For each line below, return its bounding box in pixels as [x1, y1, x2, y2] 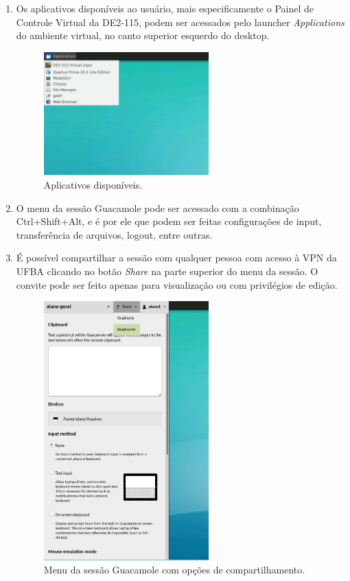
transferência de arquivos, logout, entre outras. [16, 227, 213, 241]
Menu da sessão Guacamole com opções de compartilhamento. [43, 562, 305, 577]
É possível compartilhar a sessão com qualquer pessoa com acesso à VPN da [16, 250, 337, 265]
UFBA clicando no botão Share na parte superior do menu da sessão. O [16, 263, 318, 278]
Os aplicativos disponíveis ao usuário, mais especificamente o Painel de [16, 1, 314, 15]
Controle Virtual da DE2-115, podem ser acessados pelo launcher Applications [16, 14, 345, 29]
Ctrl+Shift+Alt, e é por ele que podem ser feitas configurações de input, [16, 214, 322, 228]
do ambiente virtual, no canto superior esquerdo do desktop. [16, 28, 270, 43]
